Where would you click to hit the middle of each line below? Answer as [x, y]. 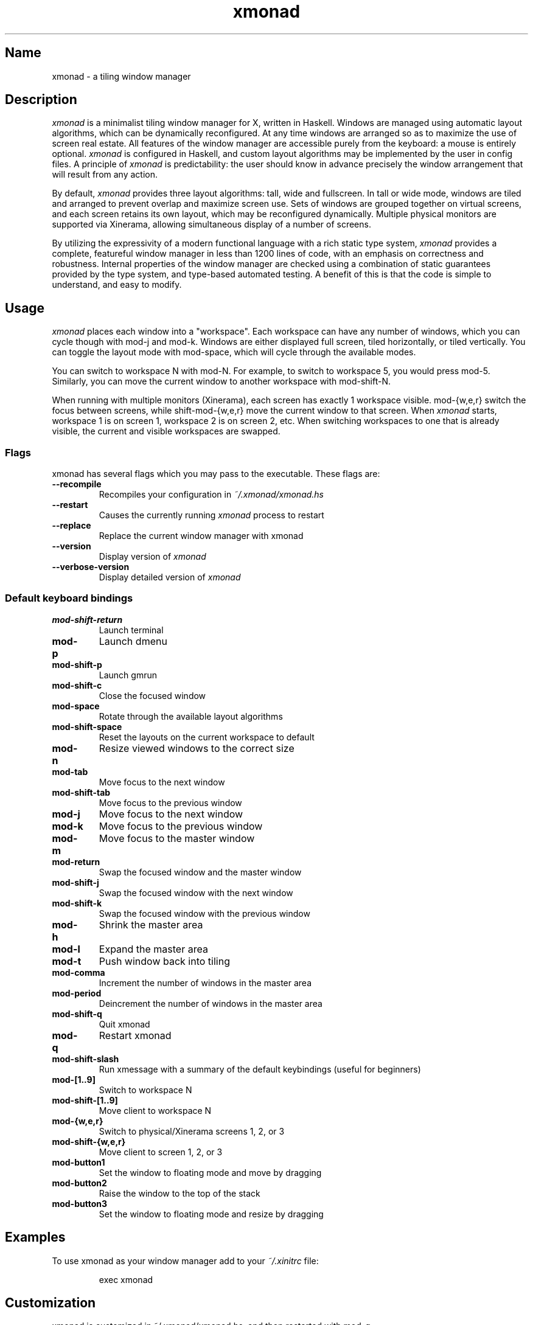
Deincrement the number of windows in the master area [211, 1003]
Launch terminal [131, 630]
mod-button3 [79, 1203]
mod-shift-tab [81, 792]
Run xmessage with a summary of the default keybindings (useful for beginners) [260, 1069]
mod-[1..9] [74, 1079]
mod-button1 [78, 1162]
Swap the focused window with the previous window [204, 913]
